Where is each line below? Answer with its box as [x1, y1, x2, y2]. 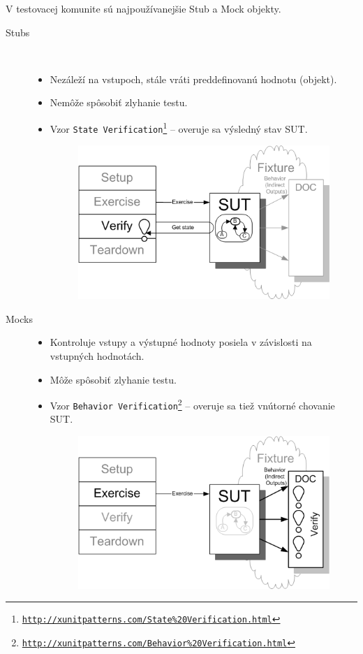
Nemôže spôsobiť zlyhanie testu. [50, 95, 188, 110]
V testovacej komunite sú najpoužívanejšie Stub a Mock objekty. [6, 1, 281, 15]
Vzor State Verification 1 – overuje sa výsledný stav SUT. [50, 119, 308, 136]
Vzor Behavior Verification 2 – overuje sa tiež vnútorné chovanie [50, 396, 335, 412]
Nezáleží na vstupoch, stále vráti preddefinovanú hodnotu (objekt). [50, 71, 337, 86]
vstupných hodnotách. [50, 348, 145, 363]
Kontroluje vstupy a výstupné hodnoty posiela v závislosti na [50, 335, 312, 349]
